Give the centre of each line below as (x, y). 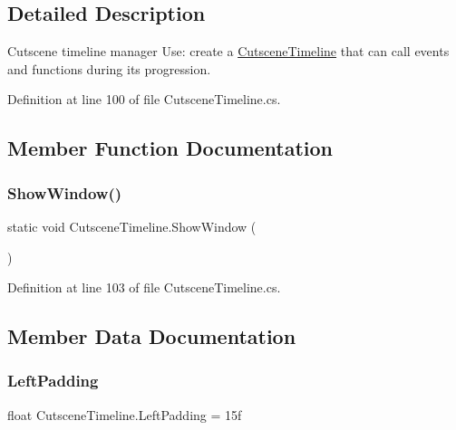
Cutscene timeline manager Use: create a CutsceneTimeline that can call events (228, 51)
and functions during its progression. (109, 68)
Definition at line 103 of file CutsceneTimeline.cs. (144, 287)
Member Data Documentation (152, 336)
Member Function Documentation (170, 148)
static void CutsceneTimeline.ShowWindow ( (132, 226)
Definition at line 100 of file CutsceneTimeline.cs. (144, 99)
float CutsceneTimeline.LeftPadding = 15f (125, 414)
